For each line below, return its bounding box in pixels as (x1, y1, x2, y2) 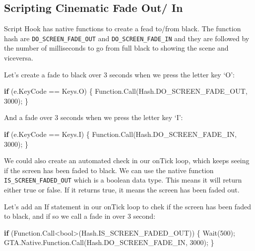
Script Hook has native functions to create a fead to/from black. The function (4, 23, 241, 34)
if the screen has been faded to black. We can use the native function (4, 165, 214, 175)
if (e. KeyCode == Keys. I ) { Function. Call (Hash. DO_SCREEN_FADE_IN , (4, 129, 237, 139)
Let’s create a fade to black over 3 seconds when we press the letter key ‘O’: (4, 69, 235, 79)
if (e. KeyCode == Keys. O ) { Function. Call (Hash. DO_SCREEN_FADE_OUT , (4, 86, 248, 96)
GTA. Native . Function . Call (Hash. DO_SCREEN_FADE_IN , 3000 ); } (4, 237, 214, 248)
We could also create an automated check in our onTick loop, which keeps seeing (4, 155, 250, 166)
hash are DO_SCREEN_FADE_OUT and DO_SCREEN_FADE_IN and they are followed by (4, 33, 250, 43)
